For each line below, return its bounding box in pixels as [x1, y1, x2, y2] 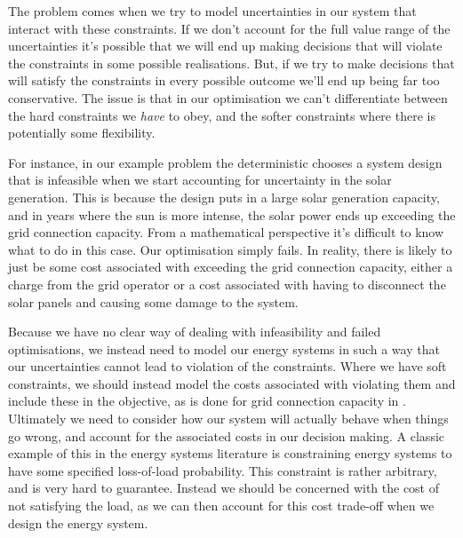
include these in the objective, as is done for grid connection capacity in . [8, 392, 406, 410]
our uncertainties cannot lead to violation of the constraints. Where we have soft [8, 357, 447, 376]
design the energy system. [8, 513, 148, 532]
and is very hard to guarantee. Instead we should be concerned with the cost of [8, 479, 440, 497]
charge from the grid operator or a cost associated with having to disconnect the [8, 274, 446, 293]
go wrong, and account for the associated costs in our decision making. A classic [8, 426, 445, 445]
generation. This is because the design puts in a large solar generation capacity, [8, 187, 440, 206]
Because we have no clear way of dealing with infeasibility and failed [8, 322, 381, 341]
